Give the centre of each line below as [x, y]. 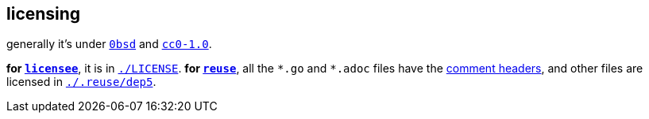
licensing [44, 14]
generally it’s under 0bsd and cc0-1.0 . [109, 44]
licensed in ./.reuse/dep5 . [81, 82]
